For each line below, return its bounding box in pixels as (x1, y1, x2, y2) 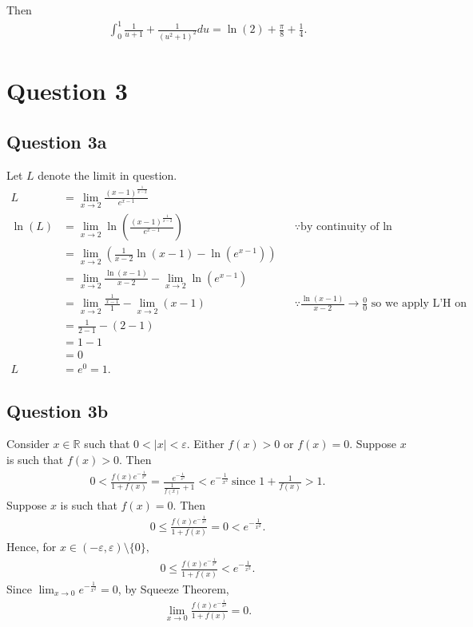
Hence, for (6, 538, 57, 555)
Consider (6, 435, 50, 452)
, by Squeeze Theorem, (117, 580, 229, 597)
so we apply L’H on (371, 298, 467, 310)
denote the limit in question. (38, 166, 177, 183)
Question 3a (6, 129, 107, 153)
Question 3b (6, 398, 109, 423)
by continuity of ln (300, 221, 392, 233)
